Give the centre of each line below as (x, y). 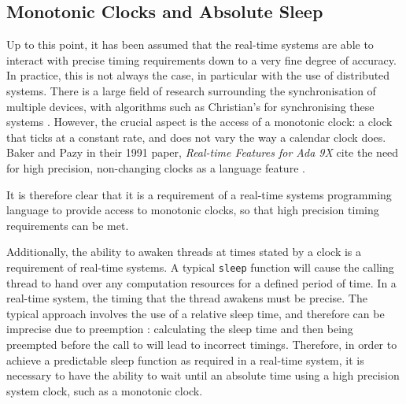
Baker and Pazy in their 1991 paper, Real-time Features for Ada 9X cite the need (203, 152)
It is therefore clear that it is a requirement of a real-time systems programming (199, 194)
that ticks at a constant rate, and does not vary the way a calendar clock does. (196, 137)
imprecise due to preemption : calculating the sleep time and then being (180, 329)
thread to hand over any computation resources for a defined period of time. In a (201, 282)
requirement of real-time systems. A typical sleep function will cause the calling (200, 267)
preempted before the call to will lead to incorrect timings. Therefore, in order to (202, 344)
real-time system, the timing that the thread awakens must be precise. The (187, 298)
